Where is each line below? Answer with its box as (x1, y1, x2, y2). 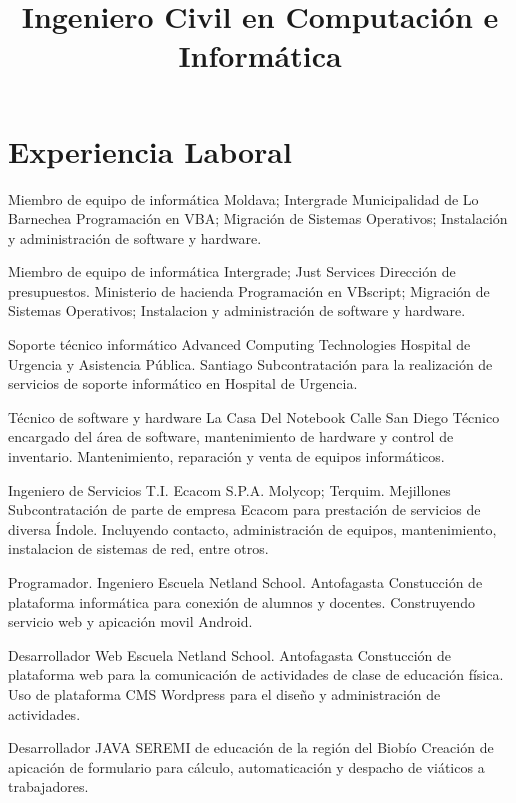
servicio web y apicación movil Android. (8, 611, 253, 632)
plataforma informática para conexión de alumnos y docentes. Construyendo (8, 591, 476, 612)
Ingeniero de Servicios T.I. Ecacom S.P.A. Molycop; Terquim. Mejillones (8, 479, 451, 500)
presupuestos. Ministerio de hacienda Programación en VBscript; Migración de (8, 280, 490, 301)
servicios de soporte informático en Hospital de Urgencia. (8, 373, 358, 394)
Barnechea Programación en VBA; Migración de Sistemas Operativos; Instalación (8, 208, 508, 229)
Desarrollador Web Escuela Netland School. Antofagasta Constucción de (8, 644, 452, 665)
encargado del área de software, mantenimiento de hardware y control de (8, 426, 454, 447)
